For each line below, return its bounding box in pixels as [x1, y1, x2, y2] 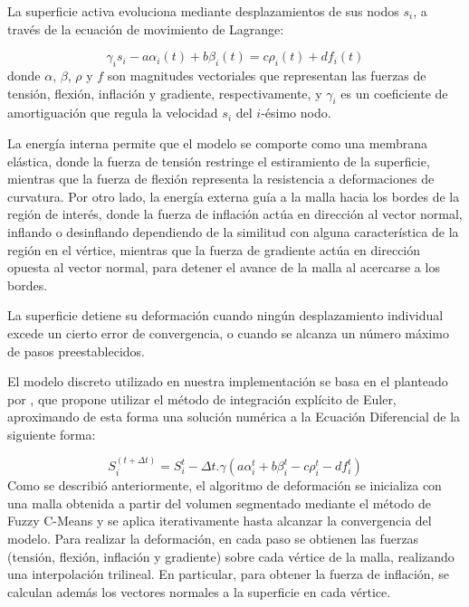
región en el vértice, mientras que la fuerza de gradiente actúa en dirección [7, 240, 421, 259]
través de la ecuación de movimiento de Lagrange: [7, 19, 284, 38]
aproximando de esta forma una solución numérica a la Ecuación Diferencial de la [7, 407, 461, 426]
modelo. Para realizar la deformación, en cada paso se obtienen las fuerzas [7, 529, 419, 548]
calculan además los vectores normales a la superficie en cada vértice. [7, 582, 391, 601]
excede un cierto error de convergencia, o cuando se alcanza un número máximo [7, 323, 449, 342]
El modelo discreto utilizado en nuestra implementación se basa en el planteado [7, 372, 448, 391]
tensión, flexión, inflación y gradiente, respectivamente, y [7, 83, 322, 102]
